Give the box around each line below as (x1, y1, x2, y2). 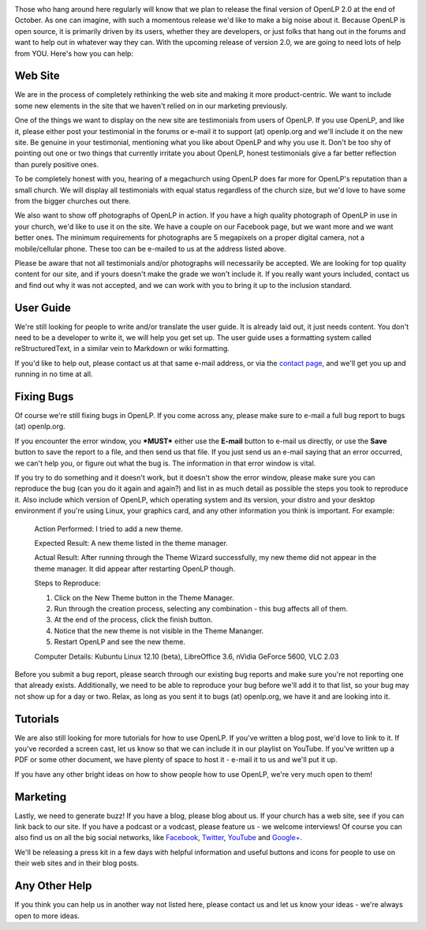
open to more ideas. (14, 911, 80, 921)
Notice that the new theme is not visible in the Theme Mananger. (54, 626, 264, 635)
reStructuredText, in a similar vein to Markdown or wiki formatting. (14, 344, 230, 353)
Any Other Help (14, 880, 92, 893)
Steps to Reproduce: (34, 578, 102, 588)
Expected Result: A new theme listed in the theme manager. (34, 539, 228, 547)
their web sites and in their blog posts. (14, 858, 140, 868)
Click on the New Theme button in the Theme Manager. (54, 592, 234, 603)
